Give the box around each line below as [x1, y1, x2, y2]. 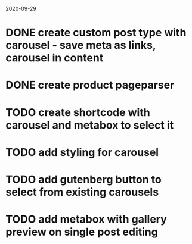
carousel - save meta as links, [5, 39, 156, 52]
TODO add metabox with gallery [5, 212, 168, 226]
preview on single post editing [5, 226, 159, 239]
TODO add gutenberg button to [5, 173, 162, 186]
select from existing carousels [5, 185, 159, 199]
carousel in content [5, 51, 104, 65]
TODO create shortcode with [5, 105, 150, 119]
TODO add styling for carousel [5, 145, 159, 159]
